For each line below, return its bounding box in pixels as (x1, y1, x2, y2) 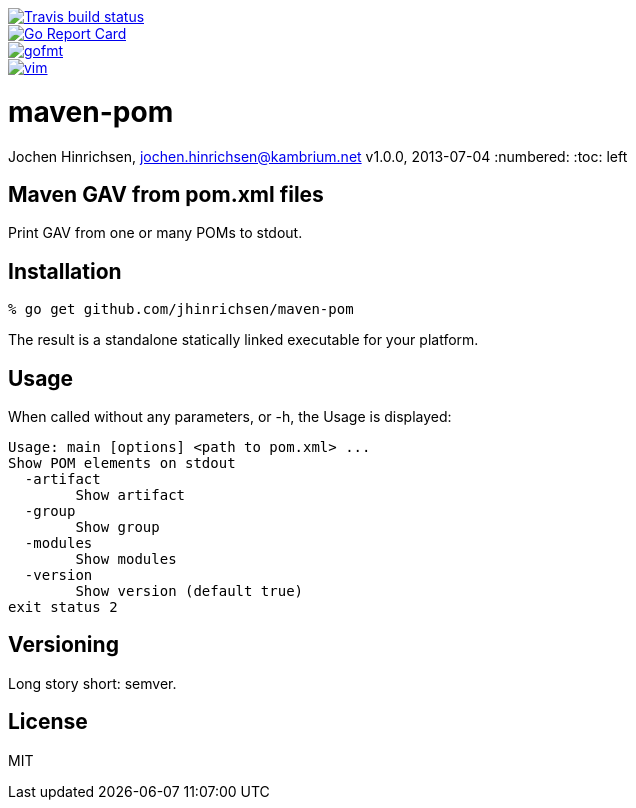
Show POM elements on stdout (8, 455, 236, 472)
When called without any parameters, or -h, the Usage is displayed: (8, 408, 452, 426)
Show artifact (75, 487, 186, 504)
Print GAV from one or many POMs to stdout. (8, 224, 303, 242)
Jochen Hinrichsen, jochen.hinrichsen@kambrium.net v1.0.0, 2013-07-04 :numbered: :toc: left (8, 147, 628, 165)
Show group (75, 519, 160, 536)
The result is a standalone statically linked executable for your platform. (8, 331, 479, 349)
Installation (8, 258, 122, 284)
